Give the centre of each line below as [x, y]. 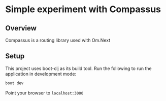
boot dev [14, 83]
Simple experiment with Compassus [83, 9]
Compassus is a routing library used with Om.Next [58, 40]
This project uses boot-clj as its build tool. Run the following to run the [78, 68]
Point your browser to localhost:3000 [44, 93]
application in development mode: [41, 74]
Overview [21, 28]
